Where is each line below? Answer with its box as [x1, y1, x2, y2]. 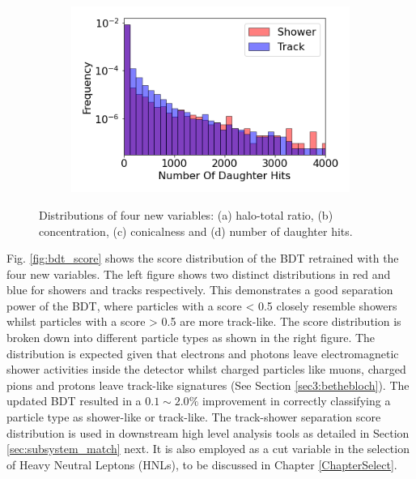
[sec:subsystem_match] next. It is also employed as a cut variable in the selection [6, 440, 410, 457]
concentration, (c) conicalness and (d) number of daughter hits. [39, 222, 353, 239]
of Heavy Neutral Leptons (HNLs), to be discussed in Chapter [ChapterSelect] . [6, 455, 397, 473]
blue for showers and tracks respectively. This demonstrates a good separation [6, 281, 393, 298]
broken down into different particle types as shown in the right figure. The [6, 329, 376, 346]
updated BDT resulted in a [6, 392, 142, 409]
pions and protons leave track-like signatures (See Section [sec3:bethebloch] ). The [6, 376, 410, 393]
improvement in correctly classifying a [202, 392, 391, 409]
